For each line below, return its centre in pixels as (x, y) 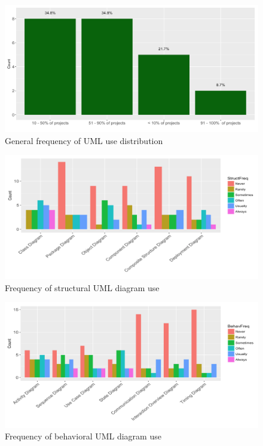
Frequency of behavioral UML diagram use (83, 436)
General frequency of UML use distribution (84, 140)
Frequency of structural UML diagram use (82, 287)
